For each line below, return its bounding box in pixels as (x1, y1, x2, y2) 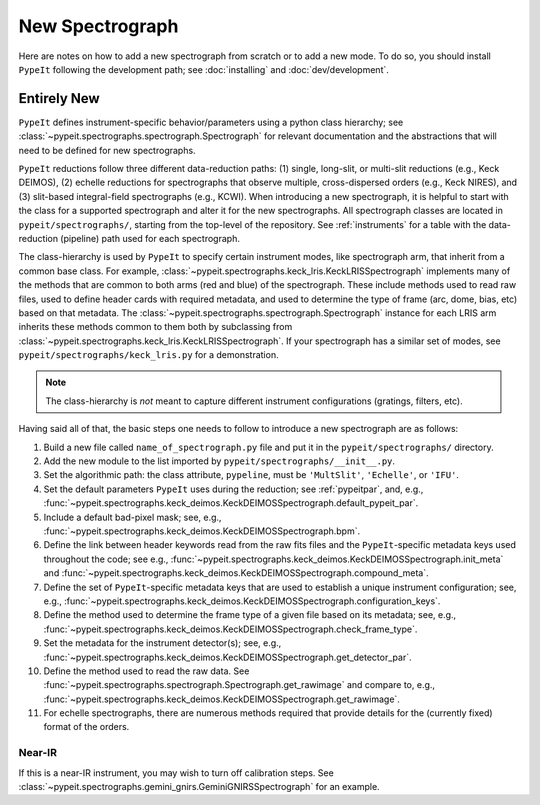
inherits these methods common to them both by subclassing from (18, 321, 293, 333)
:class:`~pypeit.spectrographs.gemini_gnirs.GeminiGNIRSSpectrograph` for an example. (18, 781, 380, 792)
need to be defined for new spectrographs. (18, 144, 196, 156)
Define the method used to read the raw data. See (43, 665, 250, 677)
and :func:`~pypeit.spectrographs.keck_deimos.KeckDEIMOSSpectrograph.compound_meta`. (43, 567, 429, 579)
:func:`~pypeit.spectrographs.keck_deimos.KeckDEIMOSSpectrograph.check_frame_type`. (43, 623, 418, 635)
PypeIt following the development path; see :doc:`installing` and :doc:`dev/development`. (18, 63, 390, 75)
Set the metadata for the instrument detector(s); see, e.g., (43, 637, 282, 649)
